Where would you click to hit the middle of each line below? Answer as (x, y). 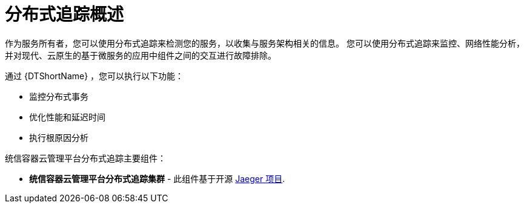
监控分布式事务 (59, 96)
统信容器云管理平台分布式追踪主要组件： (85, 158)
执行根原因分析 (59, 137)
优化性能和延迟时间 (67, 117)
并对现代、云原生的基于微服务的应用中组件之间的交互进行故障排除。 (141, 55)
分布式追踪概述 (65, 15)
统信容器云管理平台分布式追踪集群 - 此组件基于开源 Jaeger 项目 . (157, 178)
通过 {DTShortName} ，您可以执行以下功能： (95, 76)
